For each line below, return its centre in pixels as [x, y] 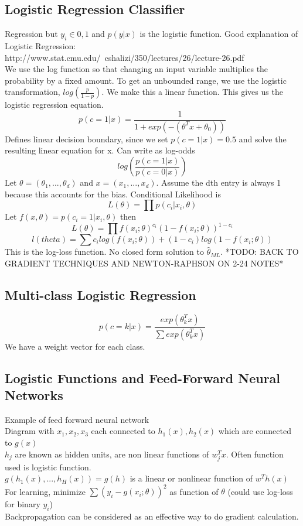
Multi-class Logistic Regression [101, 294]
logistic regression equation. [54, 105]
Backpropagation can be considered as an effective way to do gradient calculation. [152, 516]
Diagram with [30, 431]
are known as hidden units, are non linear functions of [112, 454]
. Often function [255, 454]
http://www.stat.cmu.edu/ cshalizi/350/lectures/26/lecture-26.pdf [125, 57]
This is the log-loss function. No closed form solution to [104, 252]
